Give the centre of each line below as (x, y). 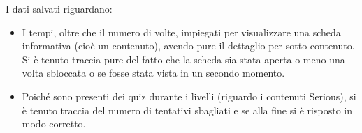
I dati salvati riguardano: (59, 8)
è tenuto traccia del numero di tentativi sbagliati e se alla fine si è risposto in (187, 110)
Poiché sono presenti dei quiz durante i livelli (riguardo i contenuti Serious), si (189, 96)
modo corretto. (54, 124)
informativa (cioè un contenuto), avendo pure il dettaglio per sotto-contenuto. (188, 46)
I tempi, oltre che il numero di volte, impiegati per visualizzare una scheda (181, 32)
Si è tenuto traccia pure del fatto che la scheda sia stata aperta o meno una (183, 59)
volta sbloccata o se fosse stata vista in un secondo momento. (153, 73)
